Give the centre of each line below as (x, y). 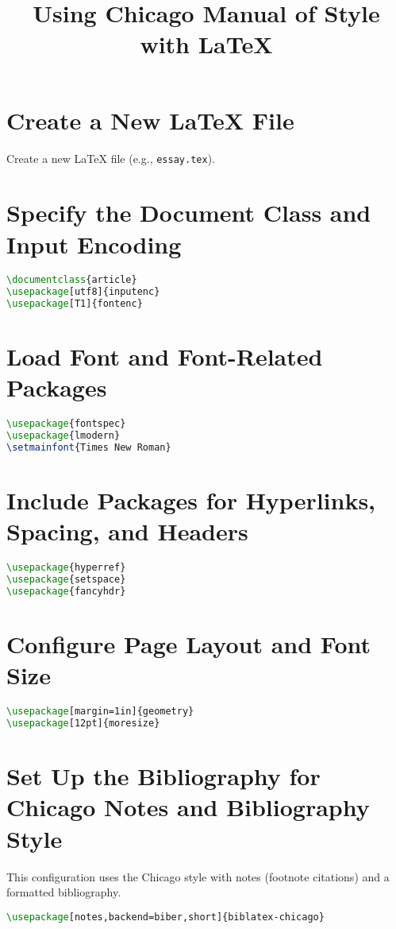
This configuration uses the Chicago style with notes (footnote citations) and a (198, 876)
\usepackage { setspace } (66, 580)
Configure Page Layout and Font (189, 644)
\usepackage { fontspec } (66, 424)
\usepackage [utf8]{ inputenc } (83, 292)
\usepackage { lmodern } (63, 436)
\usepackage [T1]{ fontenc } (75, 304)
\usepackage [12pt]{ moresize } (83, 724)
